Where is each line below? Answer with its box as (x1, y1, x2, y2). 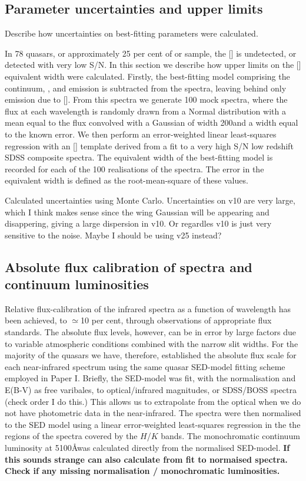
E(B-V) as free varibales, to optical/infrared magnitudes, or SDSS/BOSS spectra (5, 384, 297, 396)
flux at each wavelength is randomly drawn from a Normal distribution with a (5, 104, 286, 117)
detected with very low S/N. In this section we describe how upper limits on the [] (5, 58, 301, 71)
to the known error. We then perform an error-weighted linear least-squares (5, 127, 277, 140)
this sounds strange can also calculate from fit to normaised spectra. (5, 453, 288, 465)
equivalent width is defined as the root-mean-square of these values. (5, 174, 248, 186)
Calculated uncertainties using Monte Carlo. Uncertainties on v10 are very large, (5, 194, 295, 206)
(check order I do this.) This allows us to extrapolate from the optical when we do (5, 395, 301, 407)
